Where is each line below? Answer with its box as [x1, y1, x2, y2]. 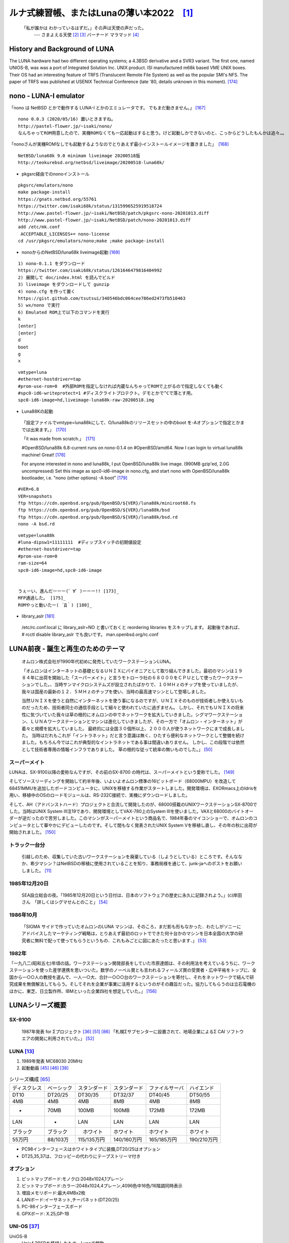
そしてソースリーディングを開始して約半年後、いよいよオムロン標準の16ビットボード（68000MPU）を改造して [9, 778, 236, 784]
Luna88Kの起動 [21, 408, 54, 414]
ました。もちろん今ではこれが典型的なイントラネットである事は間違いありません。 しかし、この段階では [21, 739, 236, 745]
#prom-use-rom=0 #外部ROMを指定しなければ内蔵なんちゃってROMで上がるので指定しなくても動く [18, 383, 224, 389]
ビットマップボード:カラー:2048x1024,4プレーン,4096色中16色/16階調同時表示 [21, 1183, 183, 1189]
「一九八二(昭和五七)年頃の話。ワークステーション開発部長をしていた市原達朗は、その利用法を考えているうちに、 [9, 960, 242, 967]
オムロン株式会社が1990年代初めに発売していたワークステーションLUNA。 [21, 659, 174, 665]
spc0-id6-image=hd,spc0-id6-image [18, 567, 102, 573]
